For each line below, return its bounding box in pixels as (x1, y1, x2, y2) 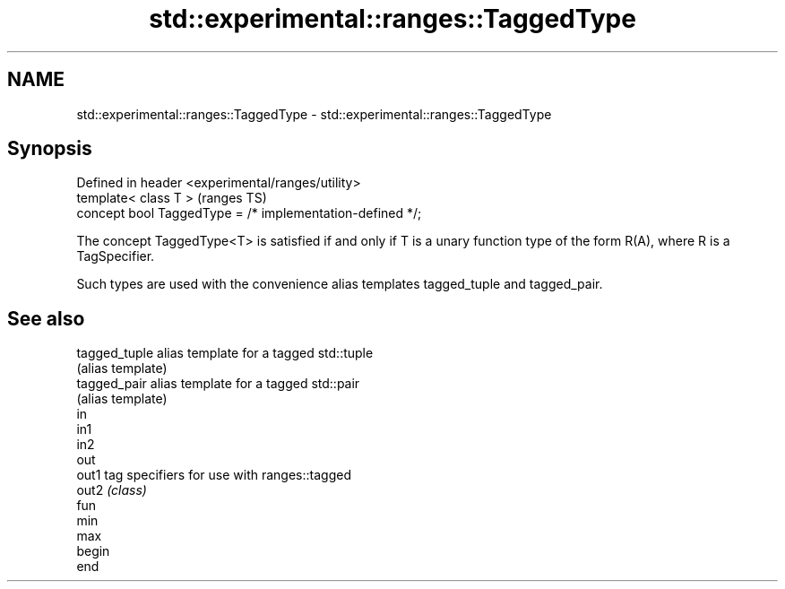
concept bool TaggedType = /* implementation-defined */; (76, 205, 422, 221)
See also (7, 307, 85, 330)
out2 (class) (76, 482, 147, 498)
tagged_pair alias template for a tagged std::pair (76, 376, 360, 392)
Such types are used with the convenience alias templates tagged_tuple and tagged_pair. (76, 276, 603, 292)
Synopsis (7, 137, 92, 160)
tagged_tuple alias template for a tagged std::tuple (76, 345, 374, 361)
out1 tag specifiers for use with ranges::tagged (76, 467, 351, 483)
